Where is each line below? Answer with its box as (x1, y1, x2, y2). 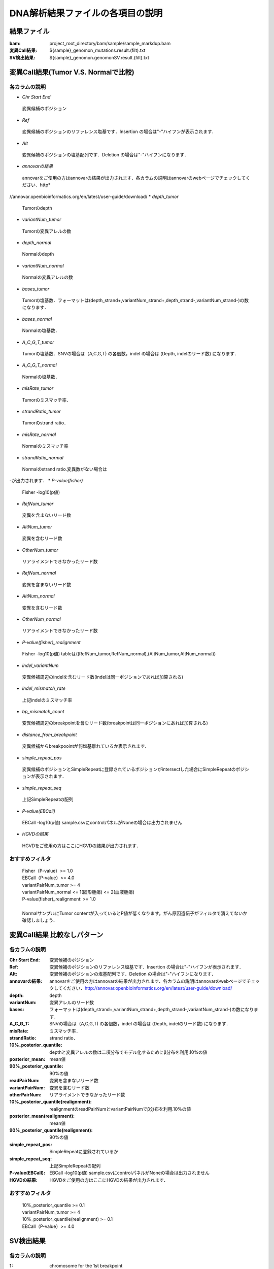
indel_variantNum (22, 662, 59, 669)
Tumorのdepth (22, 205, 53, 211)
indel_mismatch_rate (22, 685, 66, 691)
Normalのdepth (22, 251, 54, 257)
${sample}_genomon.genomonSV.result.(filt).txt (49, 54, 149, 60)
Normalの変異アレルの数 (22, 274, 73, 280)
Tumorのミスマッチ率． (22, 396, 71, 403)
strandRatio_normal (22, 454, 63, 460)
